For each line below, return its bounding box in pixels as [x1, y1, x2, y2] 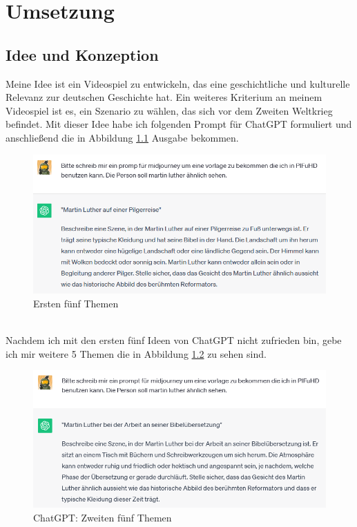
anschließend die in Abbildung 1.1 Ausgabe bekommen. [6, 130, 239, 144]
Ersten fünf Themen [33, 296, 119, 310]
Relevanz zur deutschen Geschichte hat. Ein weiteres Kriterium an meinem [6, 90, 322, 104]
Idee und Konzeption [6, 44, 159, 65]
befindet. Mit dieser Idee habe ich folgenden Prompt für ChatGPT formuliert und [6, 117, 352, 131]
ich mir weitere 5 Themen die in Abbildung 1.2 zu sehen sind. [6, 346, 267, 361]
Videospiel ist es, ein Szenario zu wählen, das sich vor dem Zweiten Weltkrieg [6, 103, 333, 117]
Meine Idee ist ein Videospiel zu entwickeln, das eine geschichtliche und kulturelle [6, 76, 350, 90]
